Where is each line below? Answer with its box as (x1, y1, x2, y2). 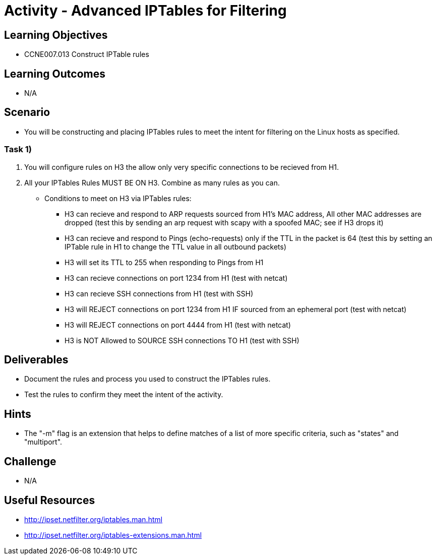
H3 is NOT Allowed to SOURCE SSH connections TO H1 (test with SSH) (65, 336, 299, 345)
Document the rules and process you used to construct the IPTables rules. (24, 375, 271, 384)
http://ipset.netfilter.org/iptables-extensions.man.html (24, 530, 202, 539)
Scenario (4, 106, 50, 119)
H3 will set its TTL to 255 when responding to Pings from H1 (65, 258, 264, 267)
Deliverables (4, 353, 69, 366)
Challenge (4, 455, 56, 468)
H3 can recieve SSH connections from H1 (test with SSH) (65, 289, 254, 298)
